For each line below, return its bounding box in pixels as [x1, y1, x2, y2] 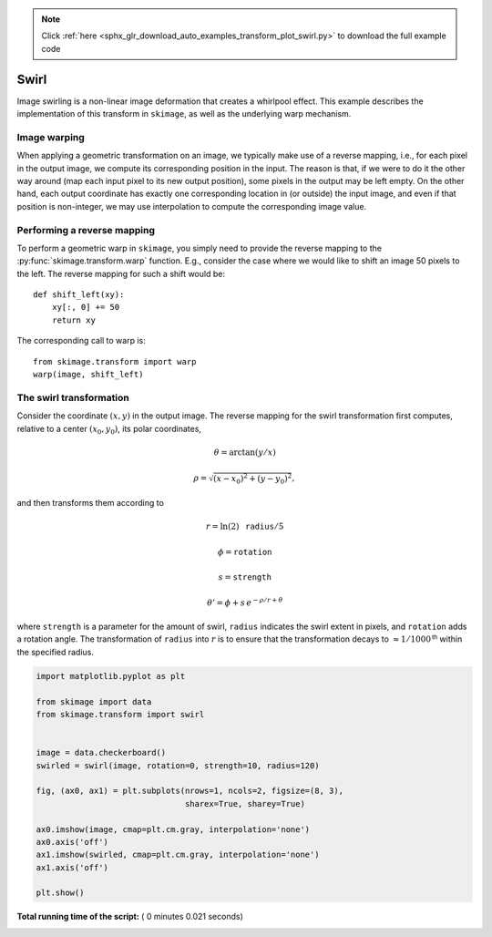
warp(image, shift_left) [33, 369, 144, 380]
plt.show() [36, 888, 85, 898]
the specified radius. [16, 646, 95, 657]
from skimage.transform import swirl [36, 709, 205, 719]
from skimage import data [36, 696, 152, 706]
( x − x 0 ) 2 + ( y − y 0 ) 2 [212, 472, 292, 486]
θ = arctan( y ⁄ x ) [213, 447, 277, 458]
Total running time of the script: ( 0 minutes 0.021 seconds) [16, 911, 243, 922]
